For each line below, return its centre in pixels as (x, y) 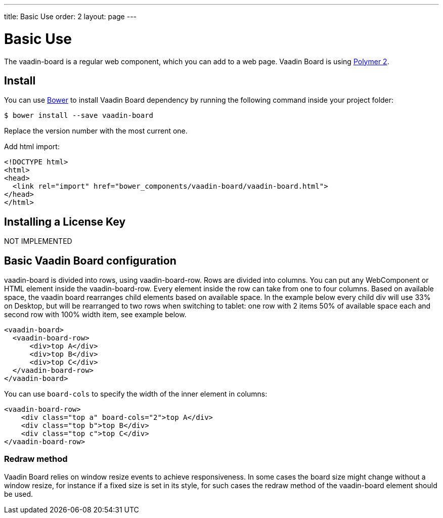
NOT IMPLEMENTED (38, 241)
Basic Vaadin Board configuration (90, 261)
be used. (19, 494)
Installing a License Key (65, 222)
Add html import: (32, 147)
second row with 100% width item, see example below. (95, 315)
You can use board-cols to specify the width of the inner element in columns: (136, 394)
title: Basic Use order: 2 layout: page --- (71, 16)
